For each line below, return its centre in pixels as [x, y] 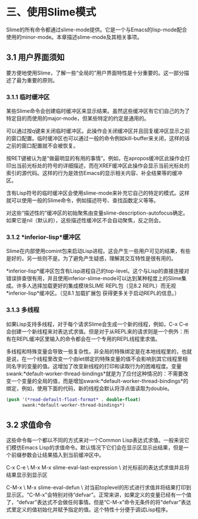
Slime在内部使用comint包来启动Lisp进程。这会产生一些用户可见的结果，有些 [98, 251]
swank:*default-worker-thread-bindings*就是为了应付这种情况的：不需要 [95, 374]
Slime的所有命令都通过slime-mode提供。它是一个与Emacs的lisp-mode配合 [97, 30]
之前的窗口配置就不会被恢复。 [42, 146]
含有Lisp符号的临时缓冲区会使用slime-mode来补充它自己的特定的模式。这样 [98, 193]
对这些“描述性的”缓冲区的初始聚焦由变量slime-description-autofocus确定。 [97, 213]
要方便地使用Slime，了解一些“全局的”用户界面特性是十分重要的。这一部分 [95, 73]
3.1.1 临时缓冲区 [28, 97]
